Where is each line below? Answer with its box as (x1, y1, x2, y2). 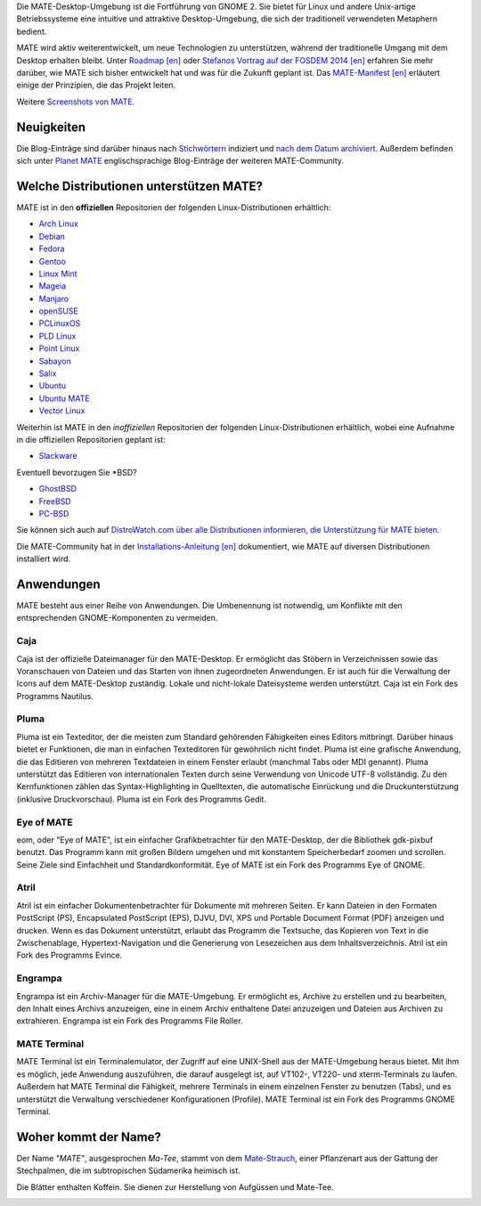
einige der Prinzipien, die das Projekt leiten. (16, 80, 176, 91)
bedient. (16, 26, 47, 37)
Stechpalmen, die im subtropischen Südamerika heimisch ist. (16, 1165, 240, 1176)
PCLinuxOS (38, 318, 81, 329)
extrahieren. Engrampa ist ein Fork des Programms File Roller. (16, 1015, 243, 1026)
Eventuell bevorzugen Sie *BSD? (16, 467, 137, 477)
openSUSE (38, 306, 79, 316)
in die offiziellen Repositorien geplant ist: (16, 434, 167, 444)
